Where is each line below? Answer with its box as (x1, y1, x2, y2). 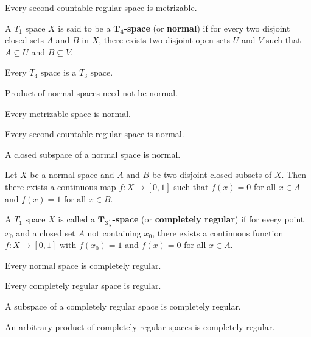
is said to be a (58, 21, 111, 34)
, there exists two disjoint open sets (99, 34, 231, 46)
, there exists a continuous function (152, 226, 284, 239)
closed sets (5, 34, 44, 46)
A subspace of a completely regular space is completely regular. (5, 299, 241, 312)
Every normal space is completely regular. (5, 258, 161, 271)
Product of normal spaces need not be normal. (5, 86, 178, 99)
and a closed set (16, 226, 75, 239)
